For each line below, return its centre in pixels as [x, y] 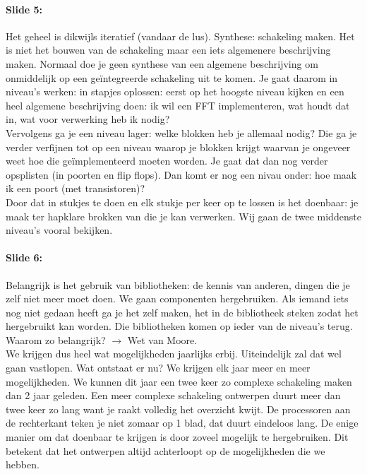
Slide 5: [24, 9]
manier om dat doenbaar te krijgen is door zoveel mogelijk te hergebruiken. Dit [177, 437]
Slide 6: [24, 257]
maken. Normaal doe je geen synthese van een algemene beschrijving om [162, 63]
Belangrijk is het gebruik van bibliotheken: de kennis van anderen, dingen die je [178, 284]
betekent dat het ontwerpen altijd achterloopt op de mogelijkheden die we [166, 450]
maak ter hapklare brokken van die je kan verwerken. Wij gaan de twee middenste [183, 216]
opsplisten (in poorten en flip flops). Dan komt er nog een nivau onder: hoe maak [181, 174]
